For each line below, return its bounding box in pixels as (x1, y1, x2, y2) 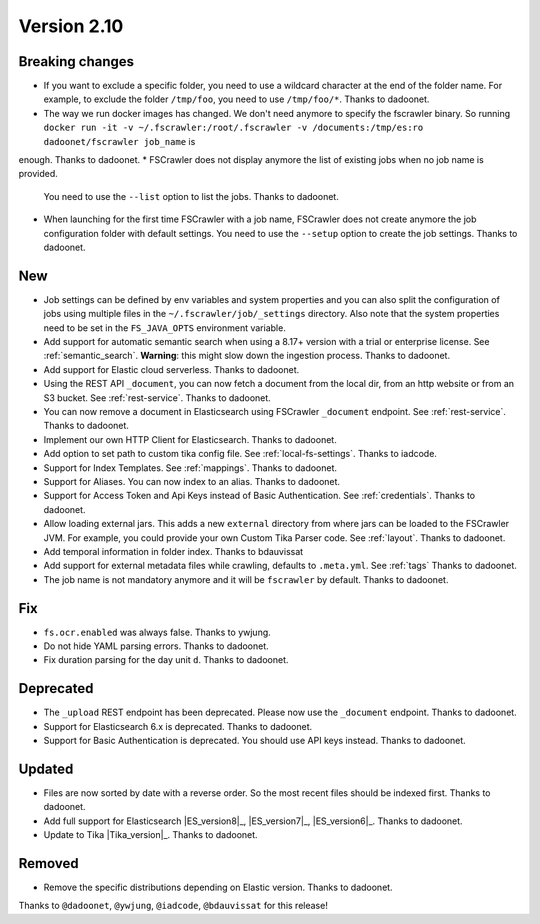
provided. (18, 168, 59, 180)
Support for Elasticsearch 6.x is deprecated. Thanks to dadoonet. (43, 720, 313, 732)
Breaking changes (18, 53, 135, 70)
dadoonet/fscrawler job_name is (43, 135, 196, 147)
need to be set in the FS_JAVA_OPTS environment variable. (43, 321, 287, 334)
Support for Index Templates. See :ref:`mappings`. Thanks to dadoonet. (43, 461, 338, 474)
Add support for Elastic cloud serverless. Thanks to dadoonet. (43, 363, 300, 375)
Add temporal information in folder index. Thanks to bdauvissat (43, 545, 304, 557)
